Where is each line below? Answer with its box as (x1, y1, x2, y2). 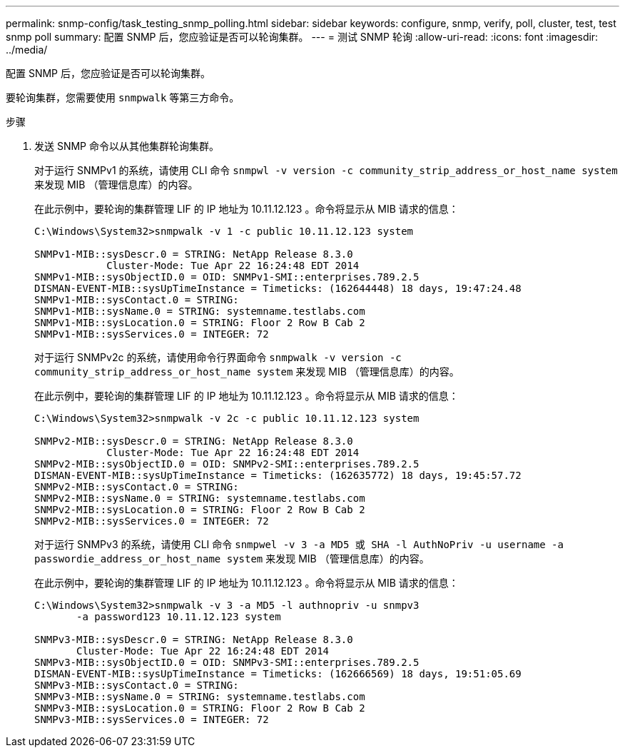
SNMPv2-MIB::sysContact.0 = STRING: (34, 481, 239, 492)
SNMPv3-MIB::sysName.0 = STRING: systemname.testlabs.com (34, 691, 365, 702)
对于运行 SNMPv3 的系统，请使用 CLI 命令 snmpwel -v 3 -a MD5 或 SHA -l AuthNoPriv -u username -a (34, 538, 564, 550)
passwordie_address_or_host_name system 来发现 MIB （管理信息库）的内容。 (34, 552, 430, 565)
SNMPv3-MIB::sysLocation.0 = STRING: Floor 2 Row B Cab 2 (34, 702, 365, 714)
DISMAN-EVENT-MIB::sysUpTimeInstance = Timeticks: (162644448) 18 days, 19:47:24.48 (34, 283, 522, 294)
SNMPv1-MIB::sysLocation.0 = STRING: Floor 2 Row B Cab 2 (34, 317, 365, 328)
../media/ (6, 44, 48, 56)
